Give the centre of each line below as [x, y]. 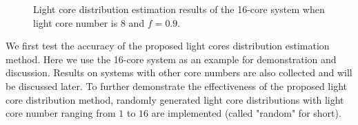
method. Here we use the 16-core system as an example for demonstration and [171, 59]
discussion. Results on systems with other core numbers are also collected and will [179, 72]
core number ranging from [61, 113]
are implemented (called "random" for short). [246, 113]
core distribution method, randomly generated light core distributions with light [175, 99]
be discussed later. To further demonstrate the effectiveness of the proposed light [176, 86]
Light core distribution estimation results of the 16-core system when [179, 9]
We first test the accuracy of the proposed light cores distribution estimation [168, 46]
